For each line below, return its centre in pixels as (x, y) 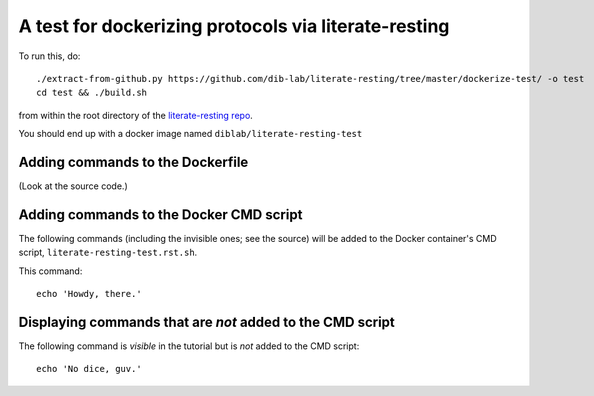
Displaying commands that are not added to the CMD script (206, 321)
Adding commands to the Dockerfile (133, 161)
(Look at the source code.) (73, 186)
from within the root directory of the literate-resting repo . (136, 115)
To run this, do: (49, 56)
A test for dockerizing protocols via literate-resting (234, 26)
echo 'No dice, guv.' (89, 369)
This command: (50, 271)
